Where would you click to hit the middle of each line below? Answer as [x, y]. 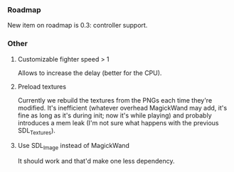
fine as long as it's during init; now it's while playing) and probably [115, 115]
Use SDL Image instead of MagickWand [74, 147]
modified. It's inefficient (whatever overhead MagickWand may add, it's [122, 108]
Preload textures [42, 86]
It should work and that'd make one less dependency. [96, 161]
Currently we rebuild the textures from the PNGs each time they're [115, 100]
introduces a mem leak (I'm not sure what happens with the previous [118, 122]
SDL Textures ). [36, 131]
